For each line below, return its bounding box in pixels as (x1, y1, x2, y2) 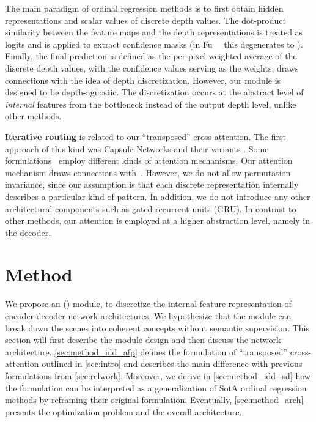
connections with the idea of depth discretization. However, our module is (5, 73, 281, 86)
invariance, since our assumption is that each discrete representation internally (5, 178, 299, 191)
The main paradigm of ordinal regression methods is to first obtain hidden (5, 2, 284, 14)
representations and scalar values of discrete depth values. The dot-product (5, 13, 286, 26)
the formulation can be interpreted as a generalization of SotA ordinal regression (5, 381, 307, 394)
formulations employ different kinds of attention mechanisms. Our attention (5, 154, 293, 167)
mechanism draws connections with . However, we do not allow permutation (5, 166, 291, 179)
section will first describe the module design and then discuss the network (5, 333, 281, 346)
